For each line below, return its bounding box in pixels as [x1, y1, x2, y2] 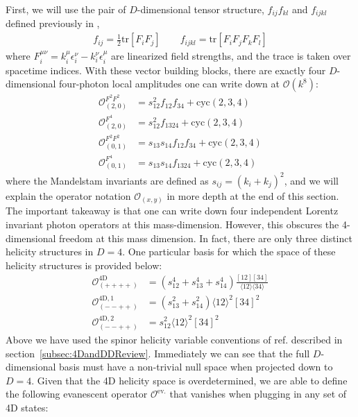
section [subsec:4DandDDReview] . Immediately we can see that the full [6, 346, 310, 360]
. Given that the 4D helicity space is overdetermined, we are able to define [31, 373, 348, 387]
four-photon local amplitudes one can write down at [59, 76, 280, 91]
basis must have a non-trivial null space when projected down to [59, 359, 333, 374]
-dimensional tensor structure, [137, 2, 264, 16]
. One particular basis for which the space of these [122, 244, 336, 259]
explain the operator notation [6, 188, 131, 203]
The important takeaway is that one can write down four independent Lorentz [6, 203, 339, 218]
